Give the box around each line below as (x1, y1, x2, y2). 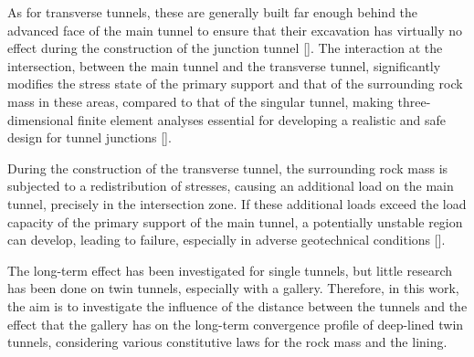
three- (397, 91, 431, 110)
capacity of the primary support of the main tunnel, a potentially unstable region (7, 212, 463, 231)
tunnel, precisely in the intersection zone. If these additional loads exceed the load (7, 194, 467, 213)
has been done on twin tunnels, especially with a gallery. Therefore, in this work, (7, 278, 459, 298)
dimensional (7, 110, 74, 129)
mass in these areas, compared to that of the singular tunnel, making (7, 91, 394, 110)
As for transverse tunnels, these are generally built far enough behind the (7, 3, 418, 21)
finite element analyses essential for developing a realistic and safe (78, 110, 447, 129)
